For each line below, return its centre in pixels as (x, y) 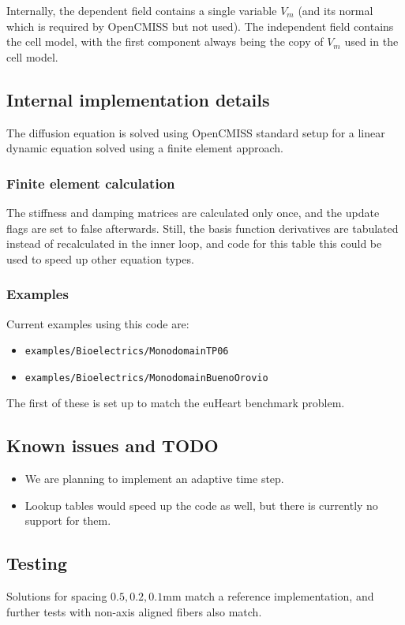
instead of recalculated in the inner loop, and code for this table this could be (194, 243)
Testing (37, 563)
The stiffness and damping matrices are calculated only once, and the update (193, 212)
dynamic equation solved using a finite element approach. (145, 148)
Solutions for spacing (57, 596)
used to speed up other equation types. (100, 258)
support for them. (68, 520)
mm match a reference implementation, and (268, 596)
